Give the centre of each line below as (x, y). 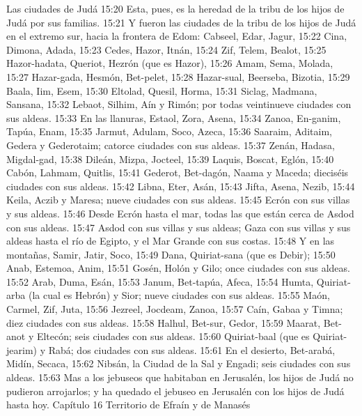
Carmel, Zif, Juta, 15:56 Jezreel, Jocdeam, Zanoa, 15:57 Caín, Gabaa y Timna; (175, 309)
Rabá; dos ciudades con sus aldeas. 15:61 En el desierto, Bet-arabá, (192, 349)
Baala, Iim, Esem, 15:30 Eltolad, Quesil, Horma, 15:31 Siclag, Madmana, (162, 90)
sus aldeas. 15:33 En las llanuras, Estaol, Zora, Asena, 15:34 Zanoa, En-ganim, (174, 117)
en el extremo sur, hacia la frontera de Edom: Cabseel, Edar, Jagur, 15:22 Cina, (177, 36)
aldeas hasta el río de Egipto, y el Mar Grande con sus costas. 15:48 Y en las (171, 241)
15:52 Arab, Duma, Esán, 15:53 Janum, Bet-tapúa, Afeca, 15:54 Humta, (160, 281)
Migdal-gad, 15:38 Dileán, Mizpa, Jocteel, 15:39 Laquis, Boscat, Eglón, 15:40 (170, 159)
